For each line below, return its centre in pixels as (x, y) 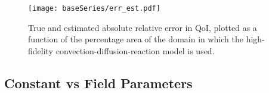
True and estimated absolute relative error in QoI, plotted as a (143, 27)
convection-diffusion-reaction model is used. (135, 50)
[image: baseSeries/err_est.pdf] (94, 8)
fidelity (41, 50)
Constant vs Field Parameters (98, 83)
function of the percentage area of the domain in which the (136, 39)
